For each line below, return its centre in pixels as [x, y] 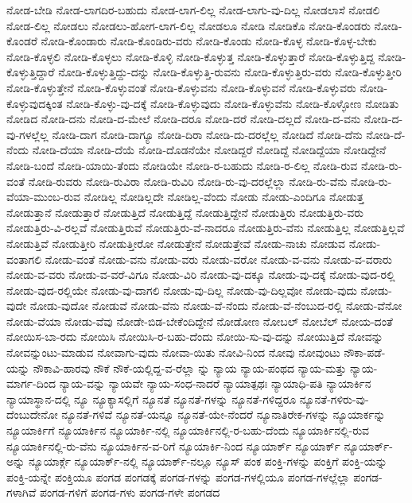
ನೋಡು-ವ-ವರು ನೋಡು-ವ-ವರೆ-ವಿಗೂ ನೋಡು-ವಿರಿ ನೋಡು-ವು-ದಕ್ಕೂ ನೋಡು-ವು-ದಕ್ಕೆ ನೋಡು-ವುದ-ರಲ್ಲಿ [201, 275]
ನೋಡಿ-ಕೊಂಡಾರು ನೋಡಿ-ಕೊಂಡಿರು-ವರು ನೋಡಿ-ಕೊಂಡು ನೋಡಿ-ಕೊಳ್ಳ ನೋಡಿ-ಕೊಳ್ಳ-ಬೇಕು [209, 41]
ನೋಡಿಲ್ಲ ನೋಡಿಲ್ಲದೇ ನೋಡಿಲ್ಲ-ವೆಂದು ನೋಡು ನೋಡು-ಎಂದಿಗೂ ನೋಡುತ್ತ [224, 197]
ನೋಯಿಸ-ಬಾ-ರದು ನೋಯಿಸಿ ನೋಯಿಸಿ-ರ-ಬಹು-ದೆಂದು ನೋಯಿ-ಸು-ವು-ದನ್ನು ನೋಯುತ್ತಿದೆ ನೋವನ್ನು [195, 337]
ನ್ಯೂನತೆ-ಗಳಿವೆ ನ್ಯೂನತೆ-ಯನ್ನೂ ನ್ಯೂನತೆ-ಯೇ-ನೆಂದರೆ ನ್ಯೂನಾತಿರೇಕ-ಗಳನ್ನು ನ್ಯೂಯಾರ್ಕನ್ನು [223, 414]
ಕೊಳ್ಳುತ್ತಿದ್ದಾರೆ [31, 72]
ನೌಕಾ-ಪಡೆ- [365, 352]
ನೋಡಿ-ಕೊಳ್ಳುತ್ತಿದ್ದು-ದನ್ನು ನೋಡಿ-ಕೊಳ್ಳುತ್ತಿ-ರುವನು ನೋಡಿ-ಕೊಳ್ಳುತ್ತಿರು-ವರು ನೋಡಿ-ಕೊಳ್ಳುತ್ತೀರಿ [230, 72]
